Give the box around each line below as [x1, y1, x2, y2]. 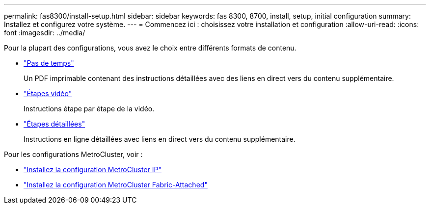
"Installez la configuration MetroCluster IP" [24, 165, 161, 174]
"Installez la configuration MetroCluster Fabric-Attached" [24, 181, 208, 189]
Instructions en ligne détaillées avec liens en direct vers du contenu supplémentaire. [24, 135, 296, 143]
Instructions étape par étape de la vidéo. [24, 104, 155, 113]
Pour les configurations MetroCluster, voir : [4, 150, 143, 158]
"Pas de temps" [24, 59, 74, 67]
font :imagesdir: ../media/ [4, 28, 85, 37]
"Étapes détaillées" [24, 120, 85, 128]
